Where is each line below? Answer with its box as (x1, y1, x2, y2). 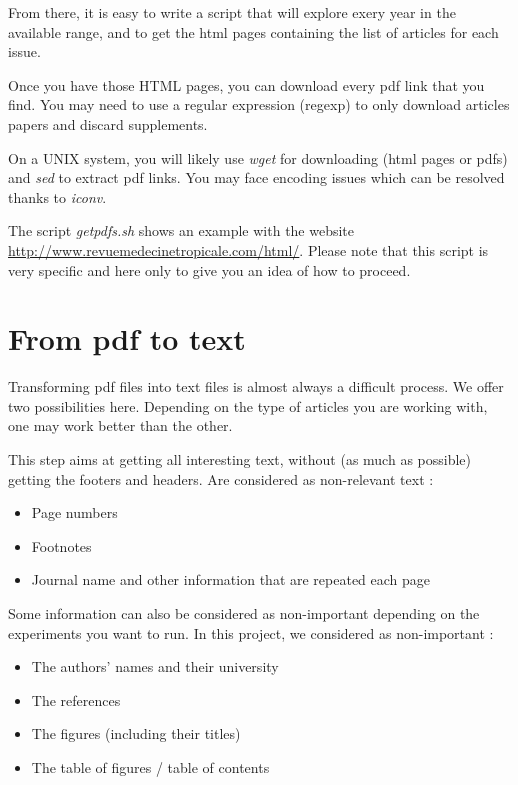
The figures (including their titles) (31, 723, 241, 744)
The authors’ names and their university (31, 656, 279, 677)
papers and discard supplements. (8, 113, 208, 134)
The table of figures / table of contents (31, 756, 270, 777)
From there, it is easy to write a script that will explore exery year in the (8, 2, 456, 22)
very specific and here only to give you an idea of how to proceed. (8, 259, 411, 280)
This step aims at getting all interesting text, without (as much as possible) (8, 449, 472, 470)
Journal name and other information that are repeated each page (31, 569, 431, 590)
